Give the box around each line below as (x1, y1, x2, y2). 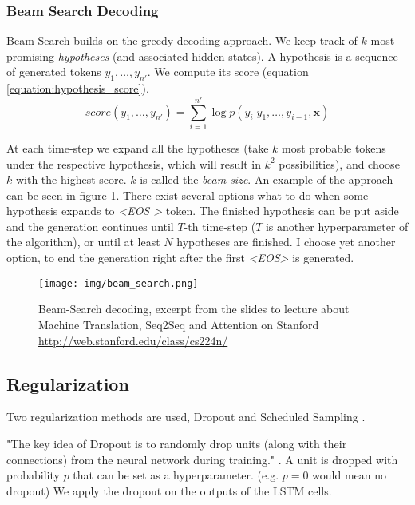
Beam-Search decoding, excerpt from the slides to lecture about (38, 300, 350, 317)
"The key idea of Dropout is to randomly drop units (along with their (6, 435, 347, 451)
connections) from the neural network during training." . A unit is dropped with (6, 451, 398, 467)
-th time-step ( (184, 217, 256, 234)
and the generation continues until (6, 217, 174, 234)
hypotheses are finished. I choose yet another (176, 233, 396, 250)
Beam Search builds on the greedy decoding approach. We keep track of (6, 32, 358, 49)
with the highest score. (15, 171, 127, 188)
